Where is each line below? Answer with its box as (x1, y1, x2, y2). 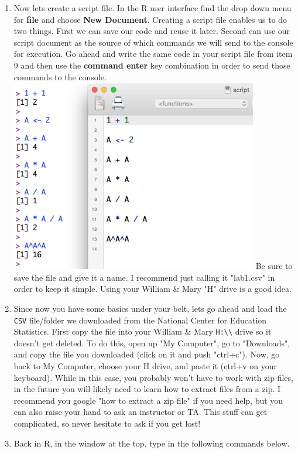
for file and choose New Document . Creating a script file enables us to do (13, 13, 287, 25)
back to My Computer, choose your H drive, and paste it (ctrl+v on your (13, 360, 277, 372)
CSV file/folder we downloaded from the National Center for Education (13, 314, 267, 326)
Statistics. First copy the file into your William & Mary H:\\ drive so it (13, 325, 272, 338)
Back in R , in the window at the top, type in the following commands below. (13, 437, 290, 449)
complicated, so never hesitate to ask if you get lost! (13, 417, 201, 429)
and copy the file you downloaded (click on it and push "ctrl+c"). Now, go (13, 348, 280, 360)
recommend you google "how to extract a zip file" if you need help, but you (13, 394, 283, 406)
